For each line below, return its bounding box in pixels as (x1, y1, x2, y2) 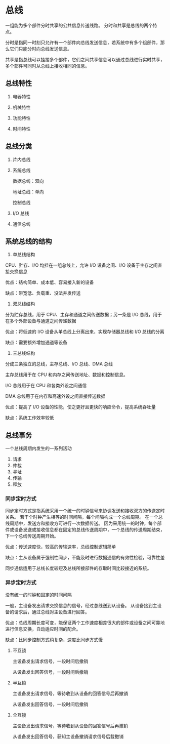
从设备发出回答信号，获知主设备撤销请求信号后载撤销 (12, 733, 124, 739)
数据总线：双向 (12, 178, 44, 184)
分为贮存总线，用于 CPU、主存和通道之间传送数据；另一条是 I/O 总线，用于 (5, 312, 162, 318)
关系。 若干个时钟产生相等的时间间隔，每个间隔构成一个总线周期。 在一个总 (5, 514, 163, 520)
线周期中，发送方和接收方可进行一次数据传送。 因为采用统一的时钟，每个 (5, 520, 157, 526)
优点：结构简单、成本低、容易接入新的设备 (5, 279, 94, 285)
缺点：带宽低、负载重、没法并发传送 (5, 290, 81, 296)
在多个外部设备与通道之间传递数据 (5, 318, 76, 324)
